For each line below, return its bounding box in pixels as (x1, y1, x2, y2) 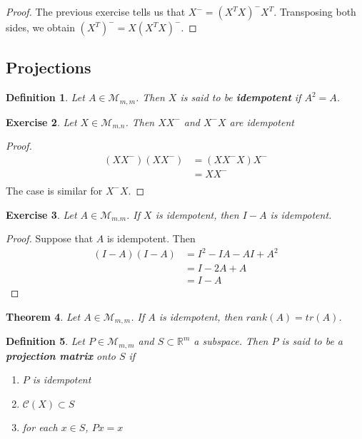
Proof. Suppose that (6, 231, 94, 246)
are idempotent (229, 114, 294, 129)
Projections (6, 56, 91, 78)
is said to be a (281, 334, 343, 348)
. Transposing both (273, 4, 356, 19)
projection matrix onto (6, 348, 116, 363)
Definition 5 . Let (6, 334, 85, 348)
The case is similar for (6, 182, 103, 197)
